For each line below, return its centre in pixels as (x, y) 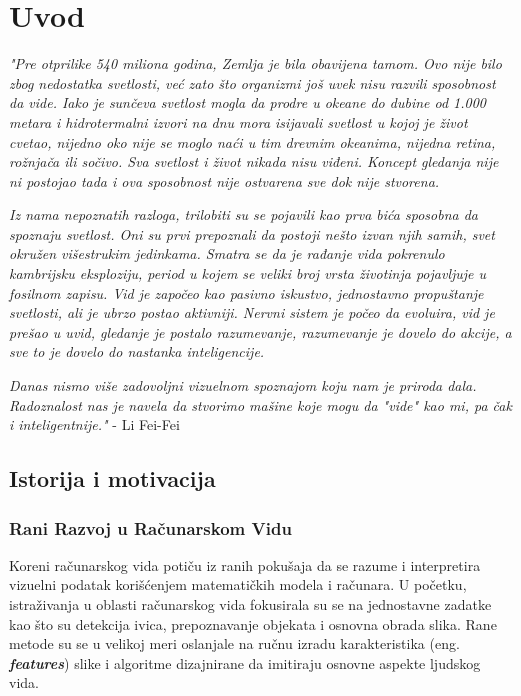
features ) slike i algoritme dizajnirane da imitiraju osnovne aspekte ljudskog (245, 662)
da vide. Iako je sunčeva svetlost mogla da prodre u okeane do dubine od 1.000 (248, 102)
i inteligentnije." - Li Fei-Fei (94, 424)
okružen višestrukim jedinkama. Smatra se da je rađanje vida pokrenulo (227, 253)
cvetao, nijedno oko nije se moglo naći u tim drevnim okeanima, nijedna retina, (252, 141)
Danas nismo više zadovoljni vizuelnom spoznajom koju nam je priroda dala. (243, 385)
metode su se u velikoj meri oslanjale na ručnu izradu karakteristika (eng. (234, 643)
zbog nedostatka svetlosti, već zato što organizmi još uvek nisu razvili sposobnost (252, 82)
